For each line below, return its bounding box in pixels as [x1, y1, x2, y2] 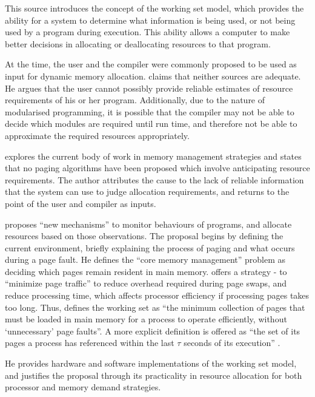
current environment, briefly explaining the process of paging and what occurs [5, 241, 295, 254]
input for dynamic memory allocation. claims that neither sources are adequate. [5, 69, 301, 82]
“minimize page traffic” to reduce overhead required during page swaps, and [5, 277, 287, 290]
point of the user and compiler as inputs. [5, 197, 156, 209]
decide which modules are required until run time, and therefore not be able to [5, 117, 297, 130]
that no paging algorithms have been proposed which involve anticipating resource [5, 161, 310, 174]
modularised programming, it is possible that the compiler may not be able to [5, 105, 294, 118]
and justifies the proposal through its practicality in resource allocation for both [5, 368, 302, 381]
